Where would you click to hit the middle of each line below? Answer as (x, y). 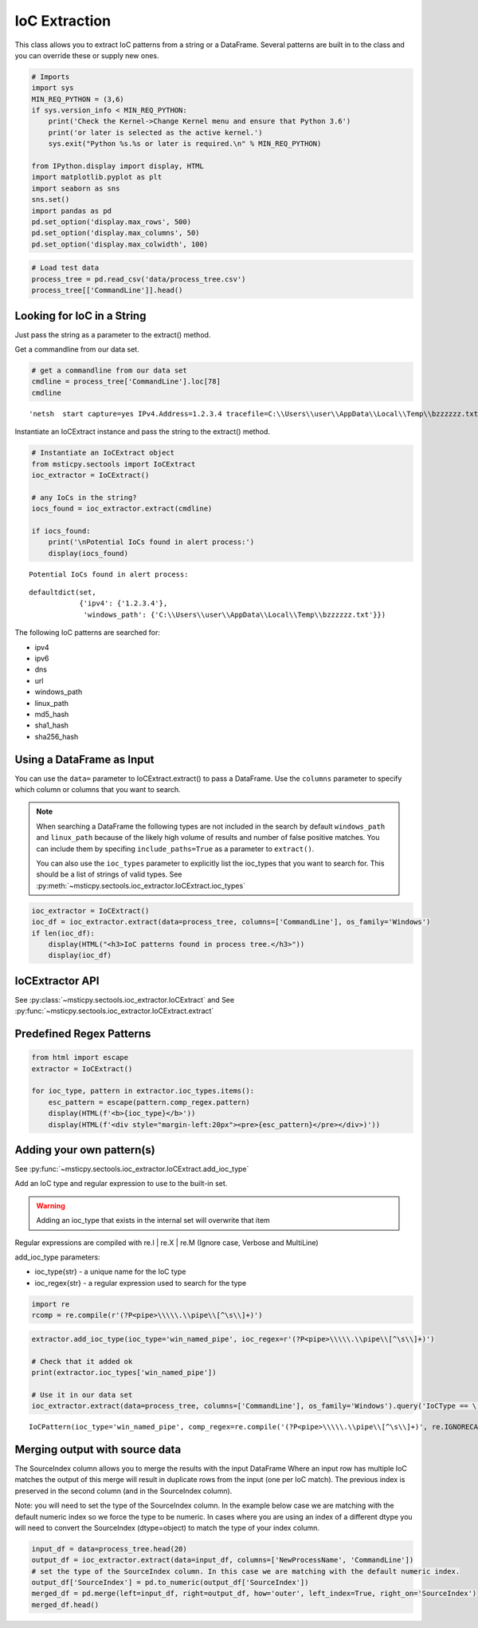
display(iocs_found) (88, 553)
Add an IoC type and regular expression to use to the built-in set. (121, 1184)
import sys (53, 88)
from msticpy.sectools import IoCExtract (114, 464)
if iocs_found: (61, 531)
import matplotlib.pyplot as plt (97, 177)
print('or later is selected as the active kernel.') (155, 132)
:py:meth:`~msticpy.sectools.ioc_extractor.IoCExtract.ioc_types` (141, 885)
